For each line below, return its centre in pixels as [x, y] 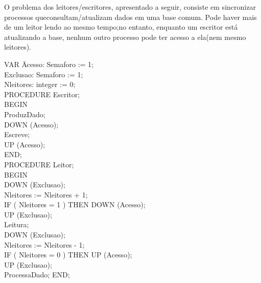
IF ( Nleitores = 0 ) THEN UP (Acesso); [68, 255]
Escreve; [17, 134]
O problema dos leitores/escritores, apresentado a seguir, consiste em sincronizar [130, 7]
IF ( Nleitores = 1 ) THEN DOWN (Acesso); [75, 204]
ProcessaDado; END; [37, 275]
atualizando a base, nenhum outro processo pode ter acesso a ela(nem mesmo [125, 37]
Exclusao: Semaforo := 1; [44, 74]
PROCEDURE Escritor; [42, 94]
